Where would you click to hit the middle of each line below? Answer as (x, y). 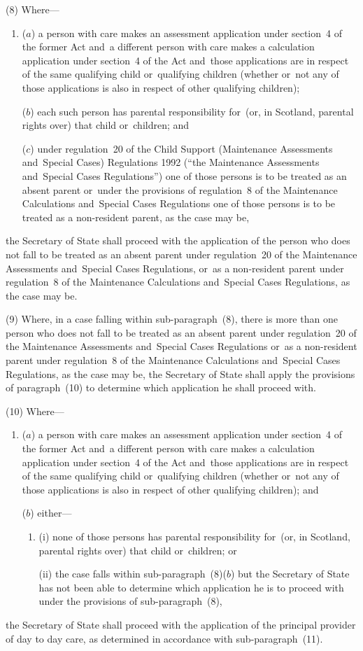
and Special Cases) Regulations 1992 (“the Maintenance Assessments (171, 162)
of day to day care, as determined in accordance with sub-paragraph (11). (164, 638)
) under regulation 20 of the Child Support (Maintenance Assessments (181, 148)
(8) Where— (33, 9)
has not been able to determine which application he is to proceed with (191, 587)
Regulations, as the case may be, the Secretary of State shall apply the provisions (180, 373)
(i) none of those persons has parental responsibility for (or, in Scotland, (194, 536)
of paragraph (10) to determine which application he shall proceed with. (161, 387)
